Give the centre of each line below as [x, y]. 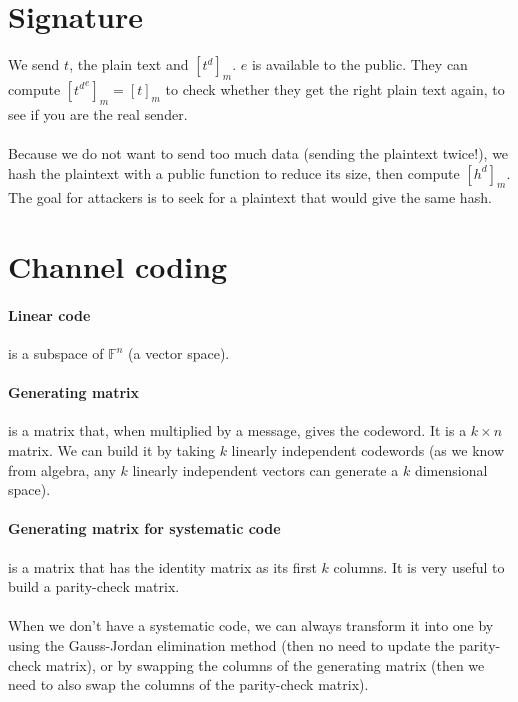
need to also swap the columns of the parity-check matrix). [188, 684]
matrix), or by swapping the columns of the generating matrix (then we [265, 664]
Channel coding [118, 266]
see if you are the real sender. [98, 113]
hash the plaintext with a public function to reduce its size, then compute [234, 172]
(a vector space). [179, 353]
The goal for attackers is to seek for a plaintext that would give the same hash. [250, 197]
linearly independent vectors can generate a [265, 469]
